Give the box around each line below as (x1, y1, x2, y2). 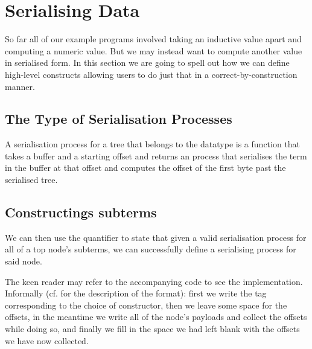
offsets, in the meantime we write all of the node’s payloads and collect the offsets (5, 310, 307, 323)
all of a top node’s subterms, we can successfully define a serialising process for (5, 243, 296, 255)
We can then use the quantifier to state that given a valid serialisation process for (5, 231, 307, 243)
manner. (5, 80, 35, 92)
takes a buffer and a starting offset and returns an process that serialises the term (5, 149, 307, 162)
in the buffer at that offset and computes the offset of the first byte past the (5, 161, 286, 174)
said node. (5, 255, 42, 267)
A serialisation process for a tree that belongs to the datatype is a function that (5, 138, 301, 150)
